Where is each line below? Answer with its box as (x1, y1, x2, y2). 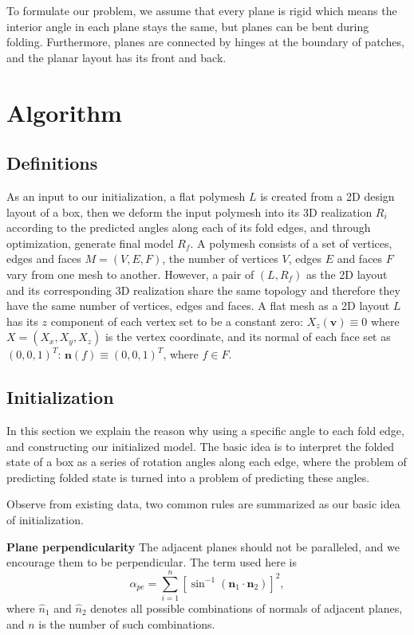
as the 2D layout (306, 265, 388, 282)
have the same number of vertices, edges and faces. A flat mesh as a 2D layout (6, 297, 390, 314)
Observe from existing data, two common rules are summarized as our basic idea (6, 496, 400, 512)
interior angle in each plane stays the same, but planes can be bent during (6, 18, 369, 34)
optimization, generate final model (6, 234, 174, 251)
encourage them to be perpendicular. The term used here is (6, 554, 297, 570)
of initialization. (6, 512, 84, 528)
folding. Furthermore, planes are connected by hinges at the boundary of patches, (6, 33, 404, 50)
